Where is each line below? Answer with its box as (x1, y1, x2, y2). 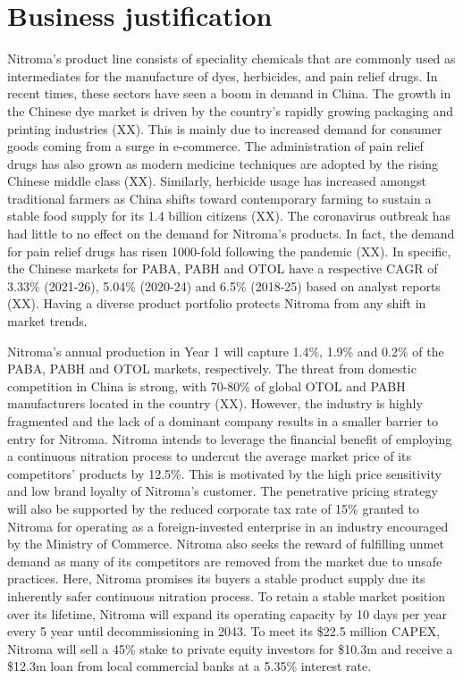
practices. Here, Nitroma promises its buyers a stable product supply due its (7, 569, 425, 588)
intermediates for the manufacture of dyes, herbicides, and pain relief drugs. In (7, 66, 438, 85)
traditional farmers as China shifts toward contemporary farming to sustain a (7, 189, 432, 207)
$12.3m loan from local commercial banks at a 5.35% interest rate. (7, 657, 372, 675)
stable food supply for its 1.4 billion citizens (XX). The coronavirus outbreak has (7, 206, 451, 225)
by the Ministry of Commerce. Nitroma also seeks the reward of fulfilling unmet (7, 534, 444, 553)
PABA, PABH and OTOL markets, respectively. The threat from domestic (7, 359, 417, 378)
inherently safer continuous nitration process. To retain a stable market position (7, 586, 445, 605)
